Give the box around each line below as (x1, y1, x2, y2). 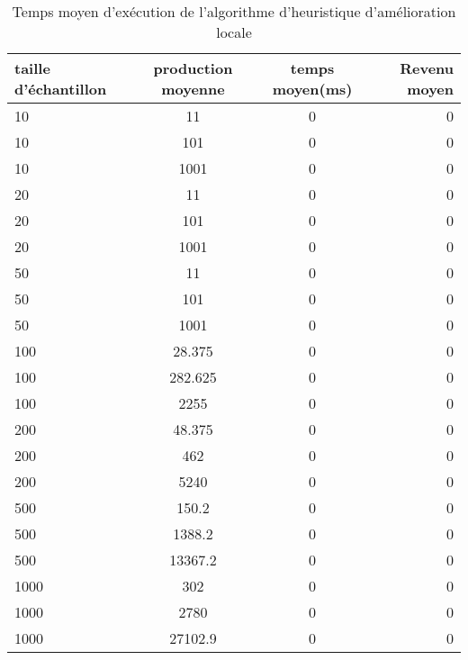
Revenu (400, 58, 454, 78)
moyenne (161, 78, 225, 99)
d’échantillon (14, 78, 107, 99)
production (153, 58, 233, 78)
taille (14, 58, 50, 78)
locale (216, 22, 252, 42)
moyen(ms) (272, 78, 353, 99)
